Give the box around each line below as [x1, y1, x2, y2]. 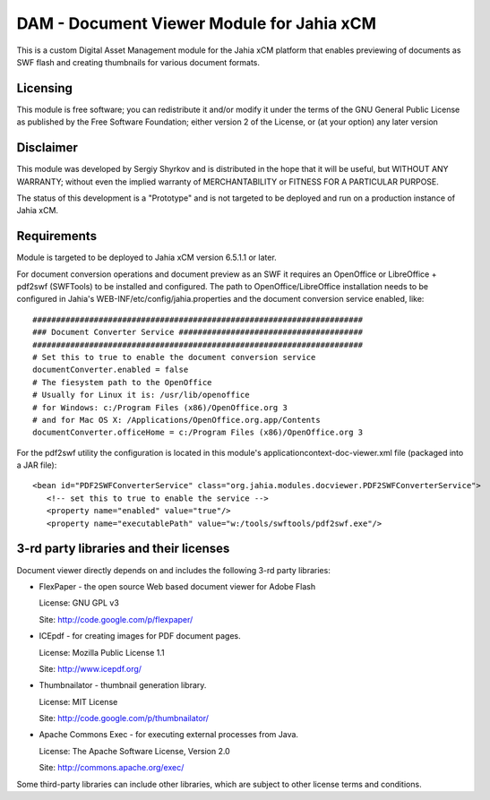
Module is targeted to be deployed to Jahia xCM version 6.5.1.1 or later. [16, 252, 277, 263]
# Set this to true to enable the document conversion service [32, 352, 316, 362]
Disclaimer [16, 140, 78, 156]
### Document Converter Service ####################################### [32, 327, 364, 338]
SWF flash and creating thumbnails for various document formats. [16, 56, 260, 67]
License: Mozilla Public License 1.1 [39, 647, 165, 658]
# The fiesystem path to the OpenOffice [32, 377, 212, 387]
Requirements [16, 228, 98, 244]
